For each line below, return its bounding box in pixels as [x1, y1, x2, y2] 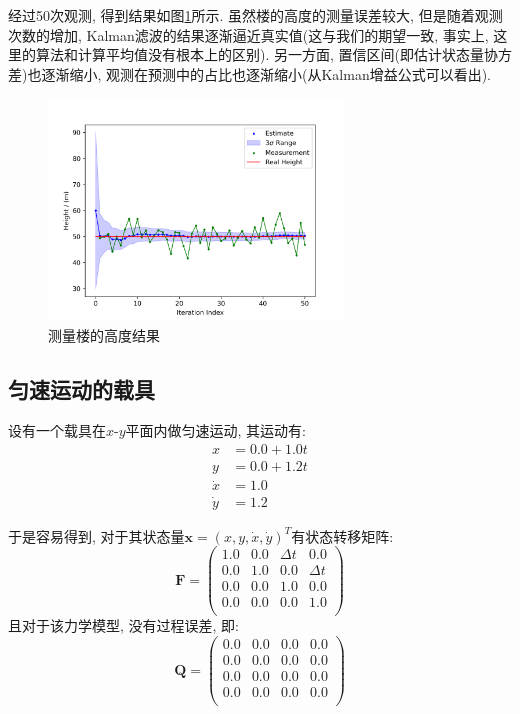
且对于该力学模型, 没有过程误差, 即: [8, 615, 239, 636]
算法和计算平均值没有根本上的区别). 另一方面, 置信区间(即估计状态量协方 [35, 44, 512, 65]
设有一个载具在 [8, 420, 106, 441]
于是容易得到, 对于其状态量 [8, 525, 185, 546]
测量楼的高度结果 [48, 324, 160, 345]
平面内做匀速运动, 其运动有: [125, 420, 307, 441]
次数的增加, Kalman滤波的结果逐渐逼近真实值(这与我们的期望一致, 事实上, [8, 24, 489, 45]
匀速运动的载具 [8, 373, 155, 404]
